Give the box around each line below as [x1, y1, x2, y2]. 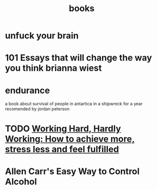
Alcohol [5, 176, 37, 187]
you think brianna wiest [5, 63, 102, 74]
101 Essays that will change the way [5, 52, 152, 63]
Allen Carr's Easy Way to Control [5, 166, 140, 177]
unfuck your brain [5, 30, 79, 41]
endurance [5, 85, 50, 96]
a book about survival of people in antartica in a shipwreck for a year [5, 101, 143, 107]
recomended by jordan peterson [5, 106, 70, 112]
